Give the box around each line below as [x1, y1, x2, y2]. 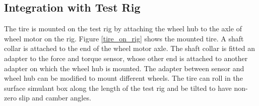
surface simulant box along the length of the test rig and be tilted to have [4, 82, 232, 93]
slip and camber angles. [19, 92, 91, 103]
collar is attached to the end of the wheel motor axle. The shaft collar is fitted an [4, 43, 255, 54]
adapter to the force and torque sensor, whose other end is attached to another [4, 52, 248, 63]
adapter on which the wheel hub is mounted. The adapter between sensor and [4, 63, 244, 73]
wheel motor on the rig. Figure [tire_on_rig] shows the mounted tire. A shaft [4, 33, 244, 43]
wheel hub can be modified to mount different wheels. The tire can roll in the [4, 73, 243, 83]
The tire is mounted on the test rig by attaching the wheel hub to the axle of [4, 23, 242, 34]
